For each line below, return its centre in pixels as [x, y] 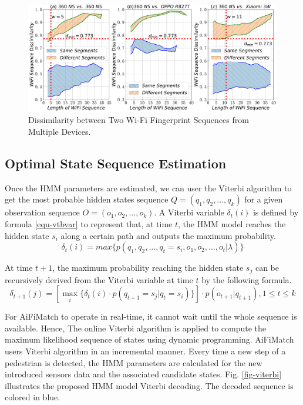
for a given [264, 199]
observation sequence [42, 212]
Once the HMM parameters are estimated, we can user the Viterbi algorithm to [148, 187]
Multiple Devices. [60, 131]
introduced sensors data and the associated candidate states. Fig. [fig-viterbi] [143, 374]
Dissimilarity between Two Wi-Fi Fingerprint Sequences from [139, 120]
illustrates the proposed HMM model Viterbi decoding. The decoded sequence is [149, 385]
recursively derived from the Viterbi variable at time [99, 279]
